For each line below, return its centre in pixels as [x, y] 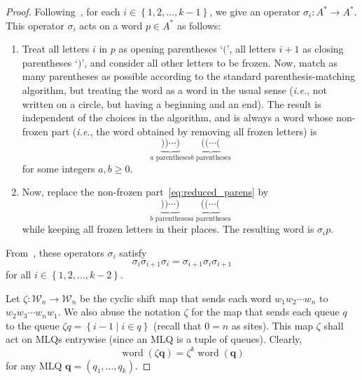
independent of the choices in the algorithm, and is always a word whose [177, 117]
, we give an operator [255, 11]
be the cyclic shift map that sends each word [176, 298]
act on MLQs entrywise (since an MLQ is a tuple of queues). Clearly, [154, 339]
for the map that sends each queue [265, 312]
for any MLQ [34, 365]
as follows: [199, 25]
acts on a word [111, 25]
